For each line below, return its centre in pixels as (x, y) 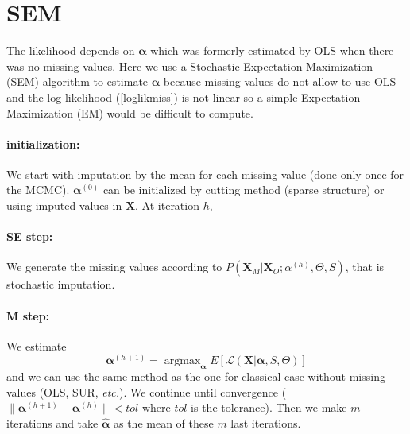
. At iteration (167, 205)
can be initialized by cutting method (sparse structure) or (244, 190)
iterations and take (52, 423)
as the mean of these (163, 423)
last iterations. (266, 423)
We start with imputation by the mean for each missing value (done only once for (205, 174)
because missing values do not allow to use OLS (280, 81)
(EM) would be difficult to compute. (165, 112)
